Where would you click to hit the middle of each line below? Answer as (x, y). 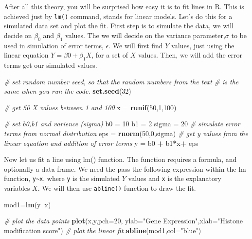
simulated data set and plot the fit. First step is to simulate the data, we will (119, 26)
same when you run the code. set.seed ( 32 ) (68, 91)
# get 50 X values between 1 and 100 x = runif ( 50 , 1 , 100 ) (90, 107)
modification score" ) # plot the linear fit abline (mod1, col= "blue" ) (103, 230)
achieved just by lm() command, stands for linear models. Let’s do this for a (118, 16)
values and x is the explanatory (175, 178)
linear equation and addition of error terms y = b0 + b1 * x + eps (101, 143)
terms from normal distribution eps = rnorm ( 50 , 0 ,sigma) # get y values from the (126, 133)
